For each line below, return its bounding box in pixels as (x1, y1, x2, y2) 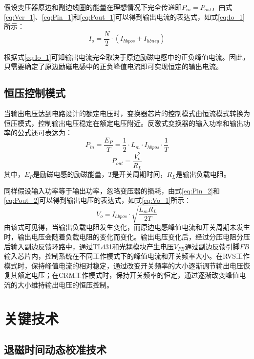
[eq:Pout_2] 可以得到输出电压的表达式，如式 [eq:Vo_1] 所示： (4, 195, 191, 205)
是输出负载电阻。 (175, 169, 231, 179)
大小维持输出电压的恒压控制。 (17, 279, 113, 289)
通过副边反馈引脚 (185, 241, 240, 251)
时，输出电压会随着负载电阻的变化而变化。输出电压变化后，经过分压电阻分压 (4, 232, 250, 242)
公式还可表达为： (17, 127, 72, 138)
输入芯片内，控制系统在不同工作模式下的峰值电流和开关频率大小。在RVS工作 (4, 251, 250, 261)
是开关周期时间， (112, 169, 167, 179)
